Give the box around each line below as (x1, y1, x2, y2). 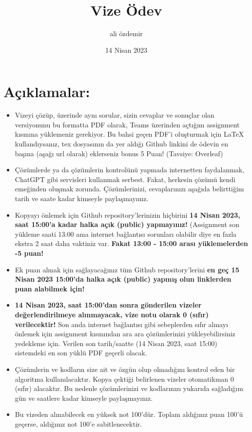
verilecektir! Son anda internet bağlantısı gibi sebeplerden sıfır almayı (15, 319, 228, 329)
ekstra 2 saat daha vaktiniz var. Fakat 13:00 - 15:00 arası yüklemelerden (15, 238, 248, 248)
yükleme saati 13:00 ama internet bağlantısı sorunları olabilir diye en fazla (15, 228, 237, 239)
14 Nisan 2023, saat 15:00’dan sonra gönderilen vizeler (15, 300, 202, 310)
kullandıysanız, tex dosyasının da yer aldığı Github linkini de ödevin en (15, 139, 228, 149)
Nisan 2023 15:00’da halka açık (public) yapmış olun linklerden (15, 274, 232, 284)
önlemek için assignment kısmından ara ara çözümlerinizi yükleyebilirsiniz (15, 329, 235, 339)
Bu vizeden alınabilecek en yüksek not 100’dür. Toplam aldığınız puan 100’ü (15, 409, 243, 419)
